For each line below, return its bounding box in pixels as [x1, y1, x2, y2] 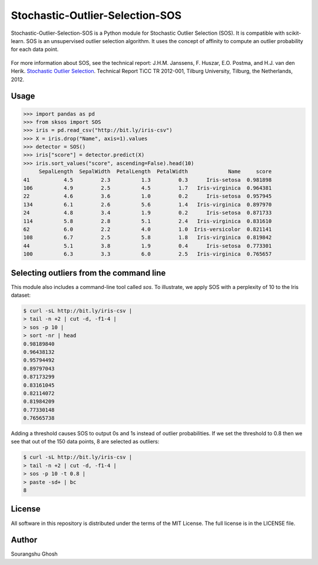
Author [11, 535, 38, 545]
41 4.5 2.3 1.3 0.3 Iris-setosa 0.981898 [23, 176, 272, 183]
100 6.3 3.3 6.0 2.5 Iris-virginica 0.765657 [23, 251, 272, 258]
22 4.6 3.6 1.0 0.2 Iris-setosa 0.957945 [23, 193, 272, 200]
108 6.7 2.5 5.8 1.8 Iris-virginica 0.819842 [23, 234, 272, 241]
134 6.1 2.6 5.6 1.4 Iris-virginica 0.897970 [23, 201, 272, 208]
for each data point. [11, 46, 59, 53]
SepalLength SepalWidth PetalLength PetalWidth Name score [38, 168, 272, 175]
